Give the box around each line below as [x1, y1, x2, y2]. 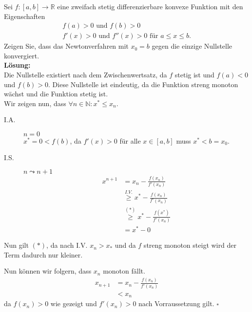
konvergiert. [4, 50, 39, 60]
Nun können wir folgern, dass [4, 266, 92, 276]
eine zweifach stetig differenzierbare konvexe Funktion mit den [57, 1, 243, 11]
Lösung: [4, 60, 31, 70]
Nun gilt [4, 240, 29, 250]
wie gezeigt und [50, 298, 97, 309]
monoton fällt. [103, 266, 145, 276]
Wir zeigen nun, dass [4, 98, 66, 108]
